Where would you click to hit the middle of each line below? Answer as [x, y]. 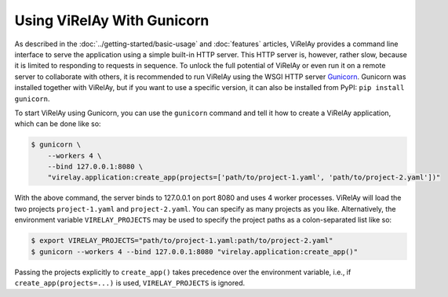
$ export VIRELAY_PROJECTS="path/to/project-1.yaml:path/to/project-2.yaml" [182, 241]
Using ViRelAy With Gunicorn [112, 20]
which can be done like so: [58, 124]
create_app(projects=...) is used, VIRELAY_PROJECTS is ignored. [130, 283]
